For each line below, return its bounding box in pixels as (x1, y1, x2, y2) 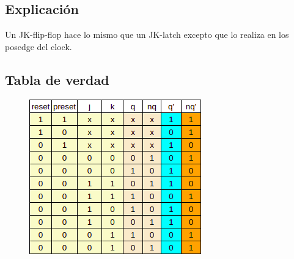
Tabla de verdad (5, 70, 109, 89)
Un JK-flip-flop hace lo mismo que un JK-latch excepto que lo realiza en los (5, 28, 289, 41)
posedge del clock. (5, 40, 72, 53)
